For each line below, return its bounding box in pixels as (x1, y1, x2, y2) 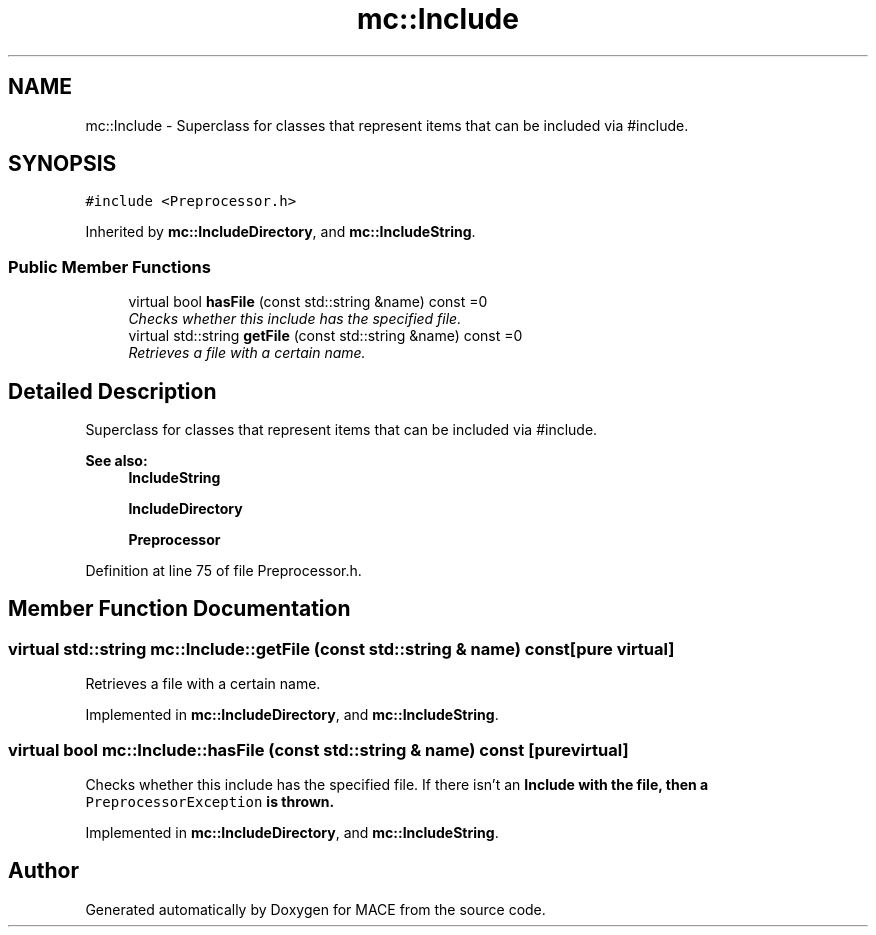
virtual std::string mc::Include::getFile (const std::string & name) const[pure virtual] (8, 638, 675, 659)
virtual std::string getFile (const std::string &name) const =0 (128, 327, 523, 345)
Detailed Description (8, 378, 217, 404)
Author (8, 858, 79, 884)
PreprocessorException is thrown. (85, 793, 335, 810)
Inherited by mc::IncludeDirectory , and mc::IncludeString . (85, 223, 476, 241)
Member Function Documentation (8, 596, 351, 622)
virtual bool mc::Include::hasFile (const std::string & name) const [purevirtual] (8, 739, 629, 760)
